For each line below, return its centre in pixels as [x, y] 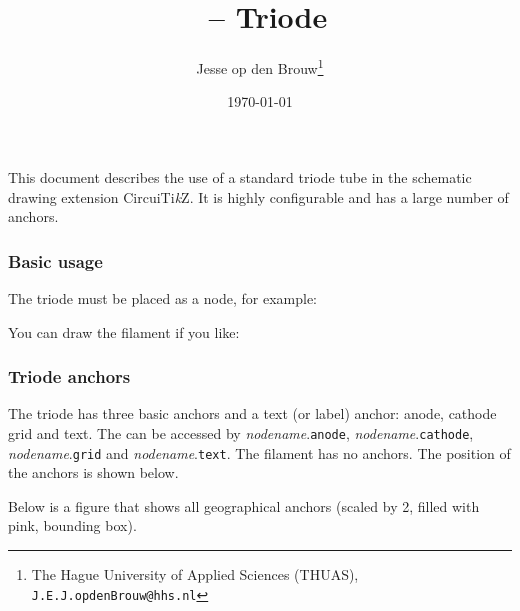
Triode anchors [69, 376]
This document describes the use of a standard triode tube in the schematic [240, 176]
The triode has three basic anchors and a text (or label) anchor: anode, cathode [252, 413]
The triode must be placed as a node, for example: [162, 297]
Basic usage [55, 260]
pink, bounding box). [72, 525]
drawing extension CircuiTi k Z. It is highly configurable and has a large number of [258, 196]
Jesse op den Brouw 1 [260, 66]
